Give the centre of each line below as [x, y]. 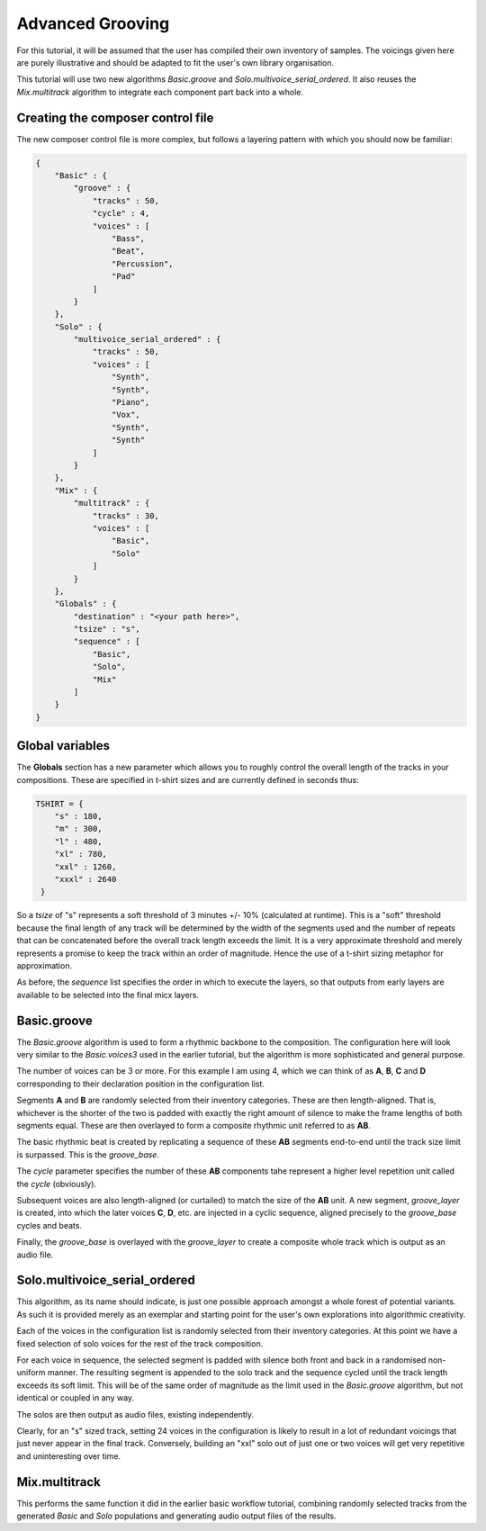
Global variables [63, 746]
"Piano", [130, 402]
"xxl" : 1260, [85, 867]
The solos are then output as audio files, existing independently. [135, 1414]
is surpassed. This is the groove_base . [88, 1154]
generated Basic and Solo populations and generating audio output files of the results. [176, 1516]
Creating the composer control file [115, 117]
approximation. [44, 965]
